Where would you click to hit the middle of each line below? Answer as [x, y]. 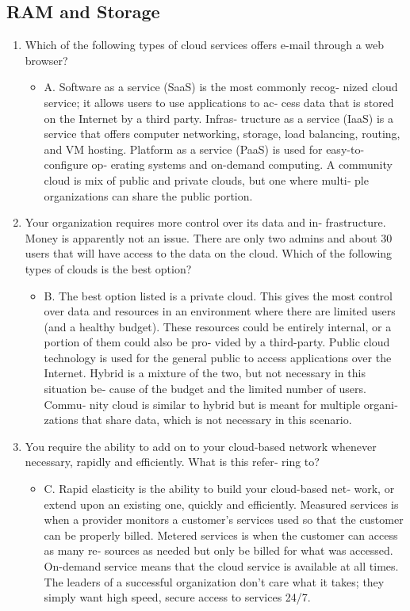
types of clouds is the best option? [108, 268]
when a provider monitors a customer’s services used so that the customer [224, 519]
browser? [46, 60]
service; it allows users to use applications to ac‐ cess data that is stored [219, 102]
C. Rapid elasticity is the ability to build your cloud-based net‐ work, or [219, 489]
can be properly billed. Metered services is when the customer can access [221, 535]
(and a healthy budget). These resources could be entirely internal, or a [218, 326]
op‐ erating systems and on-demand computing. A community [242, 164]
